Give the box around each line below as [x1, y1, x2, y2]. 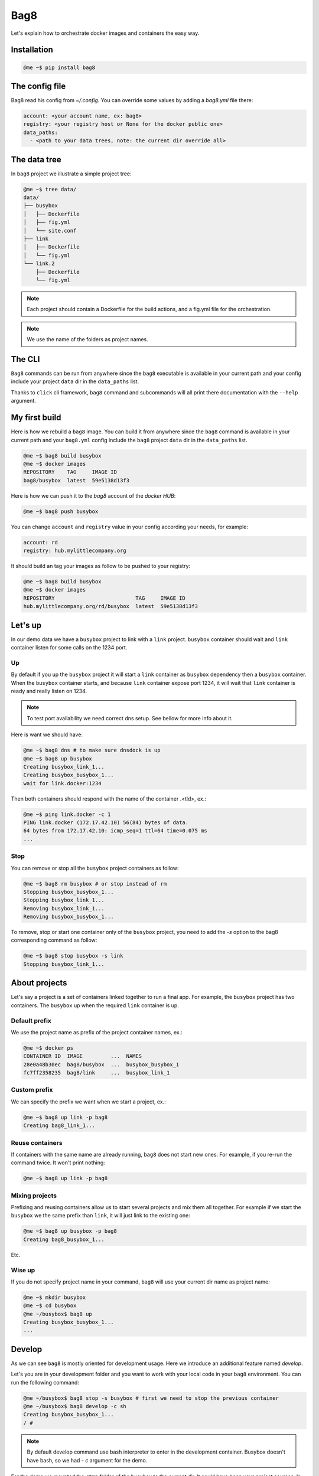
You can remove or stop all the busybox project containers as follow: [11, 864, 179, 871]
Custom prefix [11, 1086, 53, 1094]
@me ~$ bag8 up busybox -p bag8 [23, 1228, 118, 1235]
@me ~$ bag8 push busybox [23, 508, 99, 515]
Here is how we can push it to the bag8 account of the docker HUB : [11, 492, 176, 499]
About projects [11, 978, 67, 988]
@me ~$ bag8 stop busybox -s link [23, 952, 123, 959]
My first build [11, 413, 61, 423]
